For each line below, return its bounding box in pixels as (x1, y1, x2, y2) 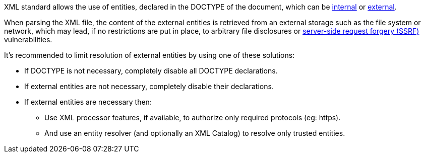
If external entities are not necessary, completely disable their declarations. (24, 82, 274, 91)
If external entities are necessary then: (24, 98, 152, 106)
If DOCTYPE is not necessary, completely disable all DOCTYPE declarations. (24, 66, 278, 75)
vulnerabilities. (4, 35, 52, 44)
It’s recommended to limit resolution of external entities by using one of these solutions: (4, 51, 295, 59)
